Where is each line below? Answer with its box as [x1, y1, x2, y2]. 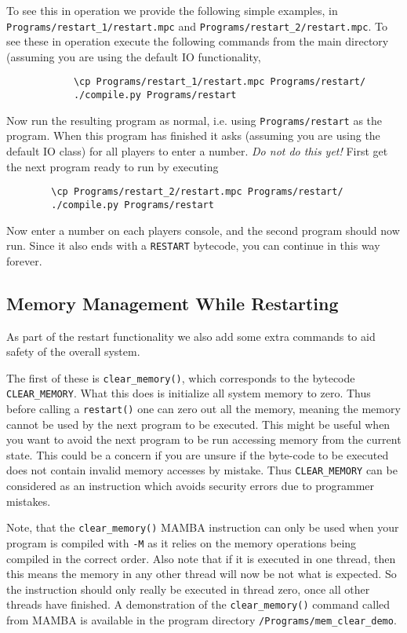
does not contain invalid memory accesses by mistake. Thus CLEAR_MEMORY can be [6, 462, 398, 478]
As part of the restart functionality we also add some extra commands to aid [6, 327, 376, 344]
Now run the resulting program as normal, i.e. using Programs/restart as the [6, 112, 383, 128]
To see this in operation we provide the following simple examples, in [6, 2, 338, 18]
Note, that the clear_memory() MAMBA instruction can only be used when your [6, 519, 399, 536]
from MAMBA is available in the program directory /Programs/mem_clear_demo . [6, 612, 397, 628]
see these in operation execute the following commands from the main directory [6, 33, 389, 49]
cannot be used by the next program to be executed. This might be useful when [6, 415, 391, 432]
